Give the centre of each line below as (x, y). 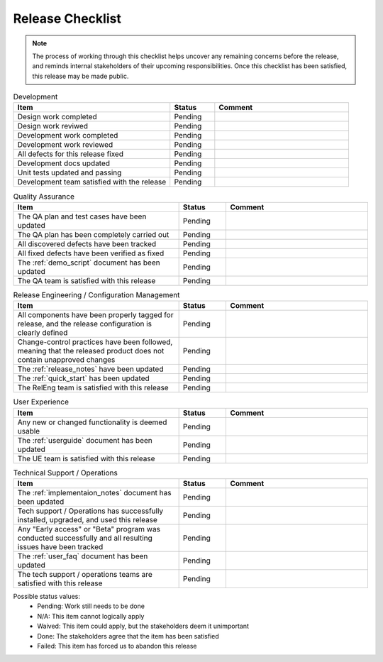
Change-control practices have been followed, (95, 342)
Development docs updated (63, 163)
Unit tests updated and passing (70, 172)
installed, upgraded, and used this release (87, 519)
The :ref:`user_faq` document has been (83, 556)
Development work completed (68, 136)
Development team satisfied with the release (92, 182)
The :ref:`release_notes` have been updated (90, 369)
